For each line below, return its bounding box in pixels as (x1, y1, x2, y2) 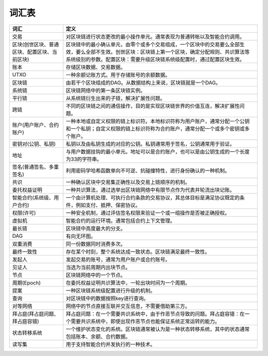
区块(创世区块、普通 (12, 41, 59, 48)
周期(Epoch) (12, 279, 41, 286)
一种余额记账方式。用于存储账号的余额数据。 (66, 71, 171, 78)
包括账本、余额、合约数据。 (66, 333, 131, 340)
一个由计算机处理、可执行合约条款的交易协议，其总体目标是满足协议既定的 (66, 194, 240, 201)
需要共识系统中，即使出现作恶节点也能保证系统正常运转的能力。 (70, 318, 220, 325)
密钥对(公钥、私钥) (12, 140, 56, 147)
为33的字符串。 (66, 156, 102, 163)
